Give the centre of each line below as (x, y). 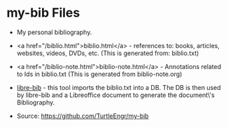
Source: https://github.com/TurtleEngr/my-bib (83, 116)
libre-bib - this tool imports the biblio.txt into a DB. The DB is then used (119, 87)
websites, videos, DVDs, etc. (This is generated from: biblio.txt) (108, 53)
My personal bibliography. (54, 32)
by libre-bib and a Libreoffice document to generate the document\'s (115, 95)
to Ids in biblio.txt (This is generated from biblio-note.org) (99, 74)
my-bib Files (43, 13)
